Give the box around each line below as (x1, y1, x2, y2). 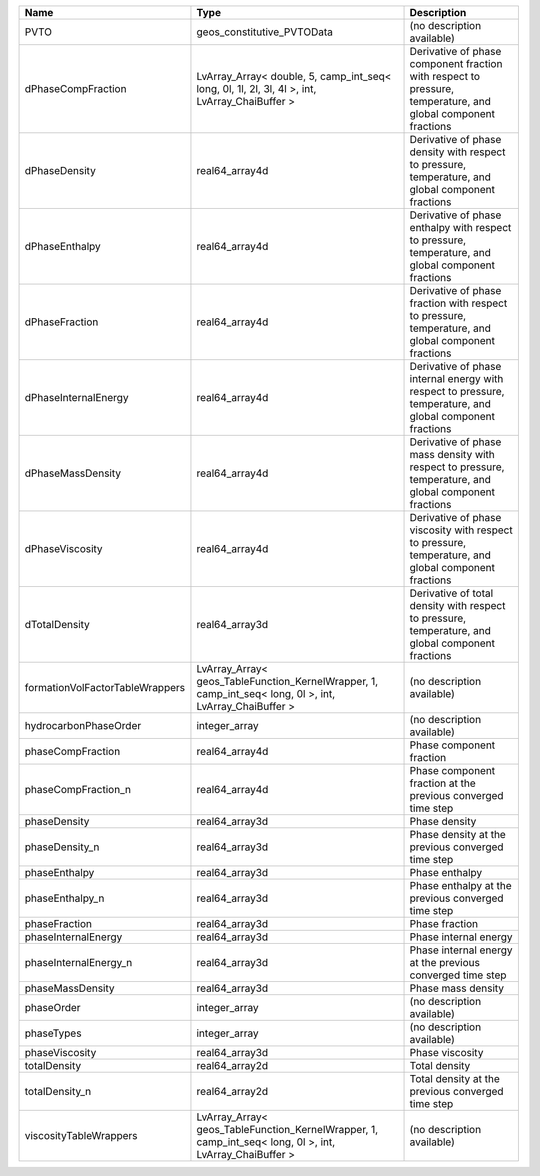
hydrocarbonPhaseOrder (24, 719, 142, 732)
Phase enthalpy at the (409, 879, 512, 892)
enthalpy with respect (409, 221, 512, 234)
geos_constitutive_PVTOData (196, 25, 334, 39)
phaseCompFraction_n (24, 783, 132, 796)
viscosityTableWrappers (24, 1129, 139, 1142)
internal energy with (409, 372, 504, 385)
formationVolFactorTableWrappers (24, 681, 186, 694)
